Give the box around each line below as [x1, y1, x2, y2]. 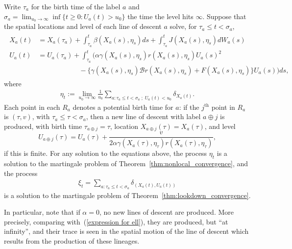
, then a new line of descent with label [86, 111, 201, 122]
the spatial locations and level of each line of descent [4, 21, 162, 31]
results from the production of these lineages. [4, 235, 140, 246]
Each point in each [4, 101, 60, 112]
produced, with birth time [4, 121, 82, 131]
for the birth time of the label [31, 1, 121, 11]
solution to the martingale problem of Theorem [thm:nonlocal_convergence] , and [4, 158, 248, 168]
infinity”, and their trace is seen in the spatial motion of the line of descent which [4, 226, 249, 236]
